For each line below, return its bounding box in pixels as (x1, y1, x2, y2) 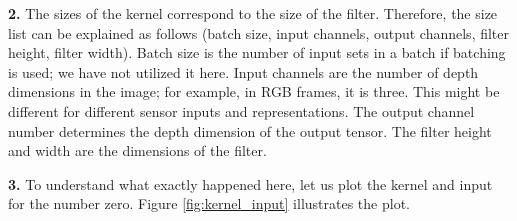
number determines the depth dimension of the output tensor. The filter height (8, 120, 492, 141)
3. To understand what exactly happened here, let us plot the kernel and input (8, 173, 493, 194)
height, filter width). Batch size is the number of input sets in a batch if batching (8, 42, 506, 63)
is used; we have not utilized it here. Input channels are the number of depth (8, 61, 479, 82)
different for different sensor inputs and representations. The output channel (8, 100, 475, 121)
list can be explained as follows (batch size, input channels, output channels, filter (8, 22, 510, 43)
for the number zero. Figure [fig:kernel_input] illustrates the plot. (8, 193, 410, 214)
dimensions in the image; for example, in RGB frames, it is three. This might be (8, 81, 500, 102)
